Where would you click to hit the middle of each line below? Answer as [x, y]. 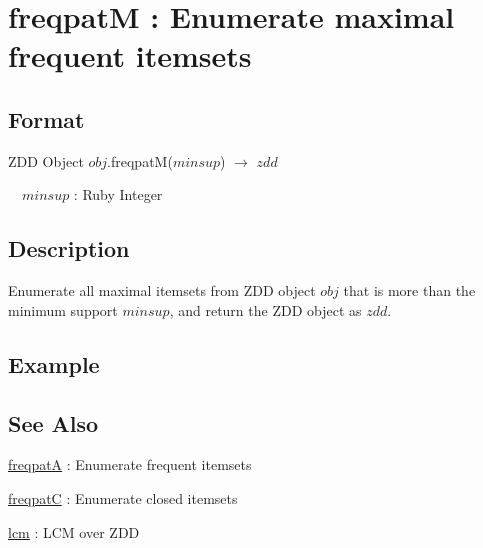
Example [54, 363]
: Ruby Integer [118, 194]
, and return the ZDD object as [265, 309]
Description [69, 248]
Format [46, 118]
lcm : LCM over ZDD [74, 531]
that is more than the [409, 290]
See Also [53, 422]
